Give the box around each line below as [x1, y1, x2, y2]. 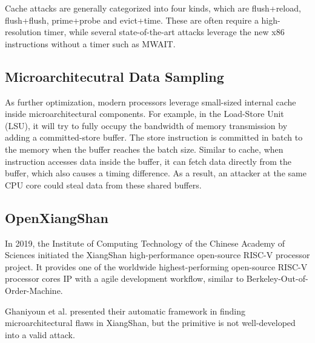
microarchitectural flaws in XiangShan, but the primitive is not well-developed [5, 316, 296, 329]
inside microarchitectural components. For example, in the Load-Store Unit [5, 107, 284, 120]
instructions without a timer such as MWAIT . [5, 37, 176, 50]
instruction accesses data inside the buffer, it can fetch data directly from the [5, 155, 292, 167]
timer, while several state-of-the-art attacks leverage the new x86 [44, 25, 285, 38]
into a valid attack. [5, 328, 75, 341]
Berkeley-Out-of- [246, 272, 308, 285]
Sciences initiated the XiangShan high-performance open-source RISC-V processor [5, 248, 310, 261]
